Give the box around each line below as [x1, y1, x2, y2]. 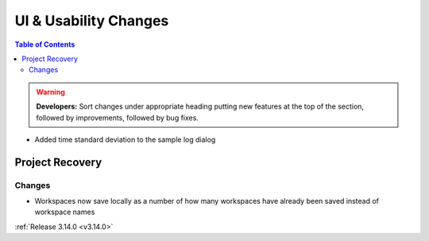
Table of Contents [14, 40, 75, 49]
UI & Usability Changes [14, 12, 169, 29]
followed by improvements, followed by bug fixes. [36, 113, 199, 122]
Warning [36, 87, 65, 97]
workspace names [34, 207, 95, 217]
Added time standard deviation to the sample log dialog [34, 135, 216, 144]
